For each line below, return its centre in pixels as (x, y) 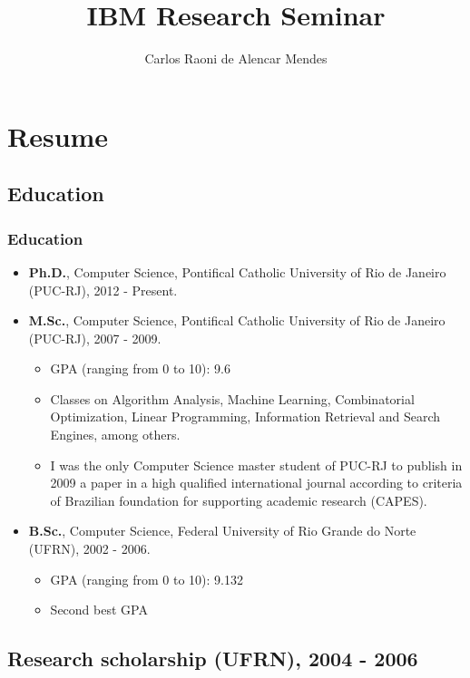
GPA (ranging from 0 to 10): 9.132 (147, 579)
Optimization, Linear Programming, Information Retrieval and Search (245, 416)
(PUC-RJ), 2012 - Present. (103, 290)
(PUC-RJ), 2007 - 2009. (95, 338)
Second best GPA (99, 610)
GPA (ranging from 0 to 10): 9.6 (140, 368)
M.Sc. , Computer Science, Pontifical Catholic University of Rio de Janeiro (237, 320)
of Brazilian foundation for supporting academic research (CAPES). (239, 500)
